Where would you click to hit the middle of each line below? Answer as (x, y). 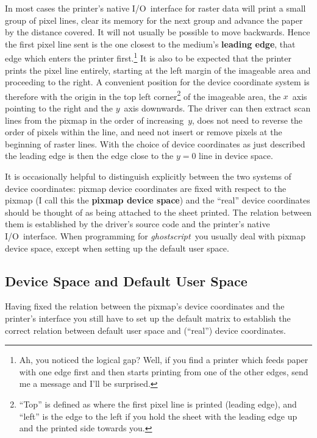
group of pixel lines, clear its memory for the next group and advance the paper (154, 20)
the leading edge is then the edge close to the (89, 156)
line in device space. (236, 156)
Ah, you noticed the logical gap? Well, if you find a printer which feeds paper (164, 360)
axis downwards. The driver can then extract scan (217, 108)
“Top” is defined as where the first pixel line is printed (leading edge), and (158, 404)
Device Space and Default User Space (126, 281)
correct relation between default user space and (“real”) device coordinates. (145, 330)
